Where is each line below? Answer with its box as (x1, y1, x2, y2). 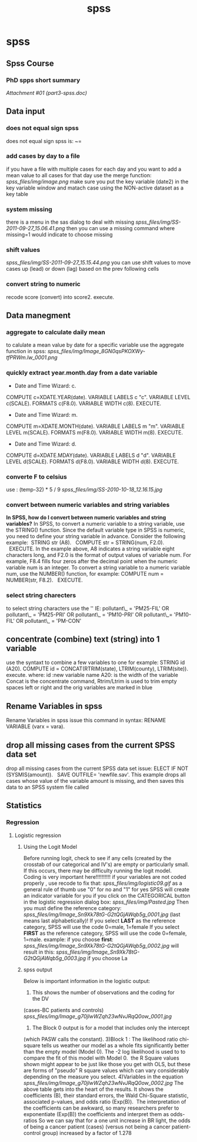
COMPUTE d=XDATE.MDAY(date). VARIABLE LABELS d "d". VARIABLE (6, 452, 176, 459)
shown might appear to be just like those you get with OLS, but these (23, 1060, 191, 1067)
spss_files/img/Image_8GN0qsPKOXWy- (47, 348, 146, 355)
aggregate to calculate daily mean (6, 328, 106, 337)
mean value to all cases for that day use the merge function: (6, 171, 152, 178)
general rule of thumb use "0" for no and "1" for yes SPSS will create (23, 885, 190, 893)
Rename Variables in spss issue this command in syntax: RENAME (6, 717, 166, 724)
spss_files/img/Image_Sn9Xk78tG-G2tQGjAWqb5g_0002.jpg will (23, 942, 179, 949)
